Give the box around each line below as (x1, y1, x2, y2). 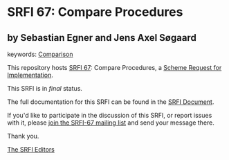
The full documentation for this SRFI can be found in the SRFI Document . (7, 98, 214, 106)
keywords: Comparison (7, 50, 74, 58)
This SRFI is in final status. (7, 85, 83, 92)
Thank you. (7, 132, 39, 140)
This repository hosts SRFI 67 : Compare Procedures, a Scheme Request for (7, 64, 222, 71)
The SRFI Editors (7, 145, 55, 153)
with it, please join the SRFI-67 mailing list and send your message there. (7, 118, 214, 127)
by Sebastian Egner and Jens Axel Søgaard (7, 32, 197, 44)
